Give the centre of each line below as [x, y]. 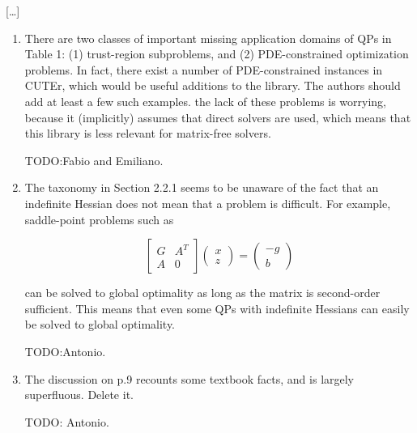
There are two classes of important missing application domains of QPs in [208, 38]
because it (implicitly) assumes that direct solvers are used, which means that [218, 117]
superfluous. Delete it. [79, 395]
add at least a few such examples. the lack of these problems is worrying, [205, 101]
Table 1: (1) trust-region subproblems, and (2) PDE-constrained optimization [217, 54]
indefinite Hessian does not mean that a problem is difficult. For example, [208, 203]
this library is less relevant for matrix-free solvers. [148, 133]
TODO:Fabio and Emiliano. [94, 160]
